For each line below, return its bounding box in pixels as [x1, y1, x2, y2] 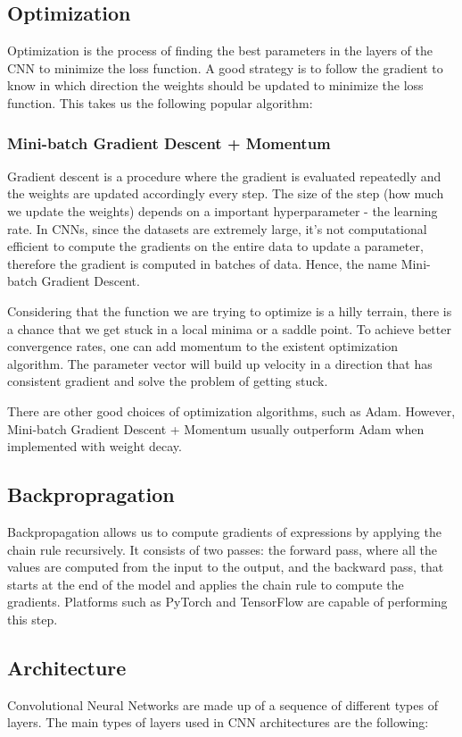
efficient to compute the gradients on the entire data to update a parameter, [7, 237, 424, 255]
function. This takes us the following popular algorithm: [7, 93, 313, 112]
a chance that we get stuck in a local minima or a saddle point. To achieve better [7, 319, 451, 338]
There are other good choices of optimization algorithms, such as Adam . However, [7, 401, 456, 420]
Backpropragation [7, 481, 175, 508]
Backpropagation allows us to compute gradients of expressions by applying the [7, 522, 441, 540]
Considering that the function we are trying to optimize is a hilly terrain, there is [7, 301, 452, 320]
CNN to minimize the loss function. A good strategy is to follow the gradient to [7, 58, 443, 77]
